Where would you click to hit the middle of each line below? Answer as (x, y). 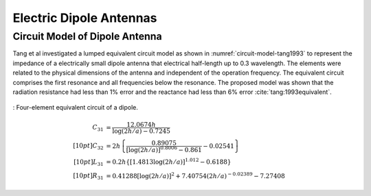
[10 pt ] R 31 (88, 177)
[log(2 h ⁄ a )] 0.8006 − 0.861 (164, 149)
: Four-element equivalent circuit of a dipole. (76, 108)
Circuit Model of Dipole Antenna (87, 36)
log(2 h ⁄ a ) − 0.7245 (142, 131)
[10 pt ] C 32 (88, 147)
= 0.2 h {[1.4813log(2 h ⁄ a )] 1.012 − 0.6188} (168, 161)
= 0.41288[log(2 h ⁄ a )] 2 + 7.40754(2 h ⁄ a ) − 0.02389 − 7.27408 (195, 175)
